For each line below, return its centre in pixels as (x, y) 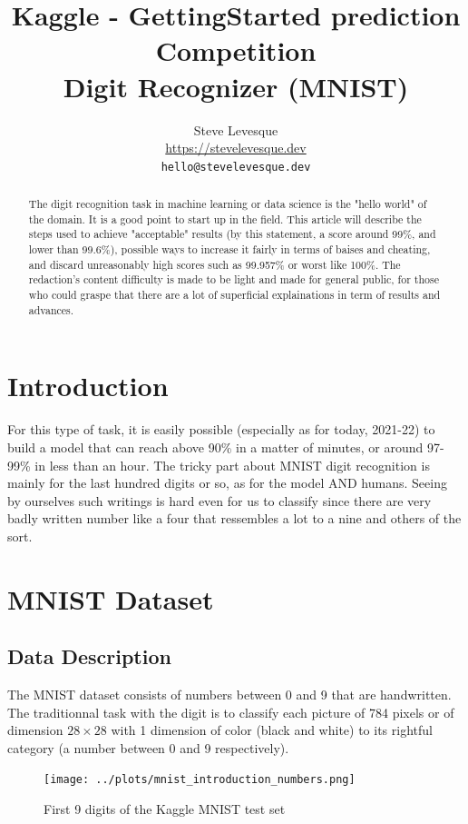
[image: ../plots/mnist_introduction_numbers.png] (200, 780)
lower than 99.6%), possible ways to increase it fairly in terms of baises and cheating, (229, 249)
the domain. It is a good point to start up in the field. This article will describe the (225, 218)
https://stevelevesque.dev (236, 148)
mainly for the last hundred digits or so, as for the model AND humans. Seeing (227, 483)
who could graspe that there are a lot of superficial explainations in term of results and (234, 295)
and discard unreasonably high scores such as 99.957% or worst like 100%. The (214, 264)
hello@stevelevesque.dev (236, 167)
